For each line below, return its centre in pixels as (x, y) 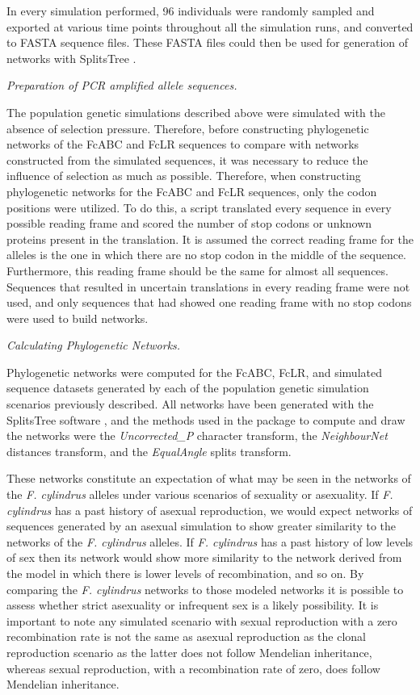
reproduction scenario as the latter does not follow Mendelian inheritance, (189, 652)
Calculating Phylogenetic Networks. (94, 345)
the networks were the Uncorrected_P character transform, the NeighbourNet (197, 435)
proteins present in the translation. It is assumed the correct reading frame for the (210, 239)
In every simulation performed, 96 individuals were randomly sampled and (191, 10)
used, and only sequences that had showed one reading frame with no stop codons (209, 302)
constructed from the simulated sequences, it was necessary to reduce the (187, 159)
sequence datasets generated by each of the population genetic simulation (188, 388)
